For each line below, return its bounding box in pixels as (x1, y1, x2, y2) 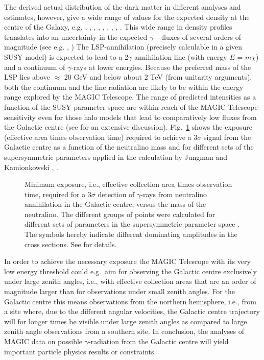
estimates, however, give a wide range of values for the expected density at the (4, 11, 250, 22)
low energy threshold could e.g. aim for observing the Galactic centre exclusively (4, 266, 257, 276)
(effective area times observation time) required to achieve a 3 (4, 131, 198, 142)
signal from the (203, 131, 251, 142)
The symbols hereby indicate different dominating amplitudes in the (25, 229, 237, 239)
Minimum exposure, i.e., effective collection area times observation (25, 179, 232, 189)
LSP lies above (4, 71, 50, 82)
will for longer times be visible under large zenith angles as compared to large (4, 316, 247, 326)
